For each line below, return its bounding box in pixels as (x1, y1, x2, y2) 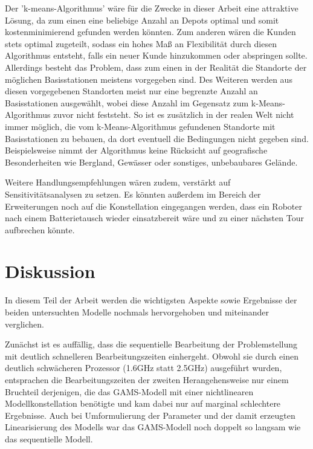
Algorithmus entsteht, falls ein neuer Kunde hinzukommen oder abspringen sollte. (5, 49, 308, 62)
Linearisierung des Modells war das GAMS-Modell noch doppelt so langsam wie (5, 421, 301, 433)
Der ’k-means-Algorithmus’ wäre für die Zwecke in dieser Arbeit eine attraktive (5, 2, 298, 14)
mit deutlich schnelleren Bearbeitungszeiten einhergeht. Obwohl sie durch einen (5, 349, 298, 362)
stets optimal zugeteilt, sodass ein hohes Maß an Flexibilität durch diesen (5, 37, 277, 50)
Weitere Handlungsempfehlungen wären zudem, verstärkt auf (5, 176, 231, 189)
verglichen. (5, 317, 44, 330)
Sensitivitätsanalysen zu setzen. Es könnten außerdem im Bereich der (5, 187, 261, 200)
